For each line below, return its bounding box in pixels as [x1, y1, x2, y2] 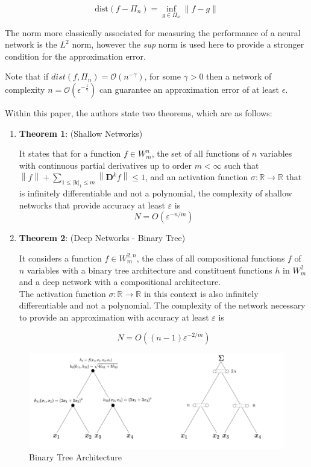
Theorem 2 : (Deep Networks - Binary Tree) [19, 231, 186, 244]
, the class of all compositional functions [136, 251, 285, 264]
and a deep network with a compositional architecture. [19, 275, 221, 288]
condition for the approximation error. [5, 49, 146, 62]
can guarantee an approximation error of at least [99, 83, 280, 95]
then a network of [206, 70, 272, 83]
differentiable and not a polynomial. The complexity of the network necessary [19, 299, 306, 312]
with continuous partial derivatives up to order [19, 158, 192, 171]
